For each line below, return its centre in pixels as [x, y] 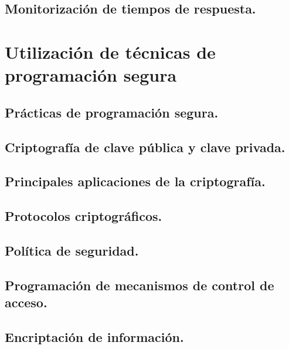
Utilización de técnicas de [110, 51]
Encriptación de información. [94, 336]
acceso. [26, 302]
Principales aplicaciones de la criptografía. [135, 181]
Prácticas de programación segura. [112, 112]
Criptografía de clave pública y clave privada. [145, 147]
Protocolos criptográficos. [84, 216]
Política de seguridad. [72, 250]
